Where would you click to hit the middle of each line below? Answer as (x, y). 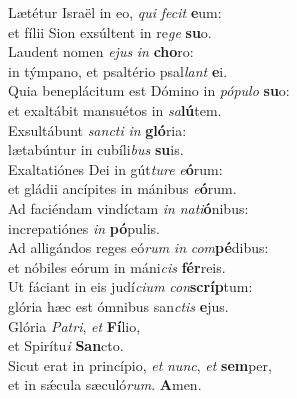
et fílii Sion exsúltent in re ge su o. (110, 31)
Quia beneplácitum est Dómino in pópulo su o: (149, 90)
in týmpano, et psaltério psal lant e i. (118, 70)
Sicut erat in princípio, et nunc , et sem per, (140, 364)
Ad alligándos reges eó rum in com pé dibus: (138, 247)
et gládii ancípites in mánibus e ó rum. (122, 188)
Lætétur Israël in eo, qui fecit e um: (115, 12)
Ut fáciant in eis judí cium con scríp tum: (130, 286)
